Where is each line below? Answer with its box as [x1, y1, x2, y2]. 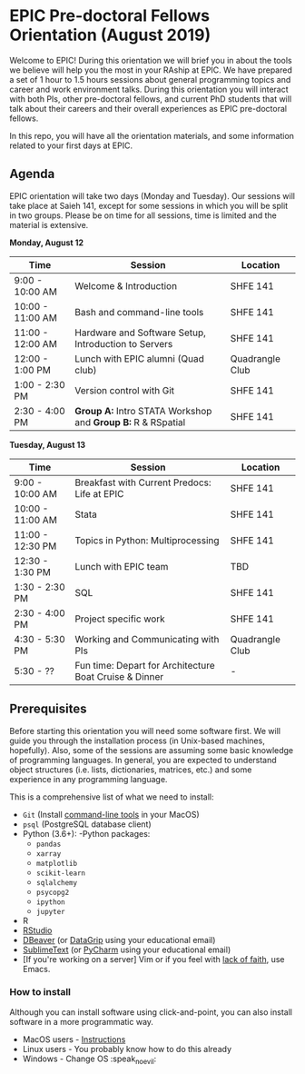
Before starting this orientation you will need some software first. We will [9, 725, 281, 736]
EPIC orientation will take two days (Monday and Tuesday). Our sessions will [9, 190, 295, 201]
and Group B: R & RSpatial [74, 415, 186, 428]
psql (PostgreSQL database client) [22, 819, 152, 830]
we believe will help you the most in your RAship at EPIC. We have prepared [9, 65, 292, 75]
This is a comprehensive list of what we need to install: [9, 791, 215, 802]
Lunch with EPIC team [74, 560, 169, 572]
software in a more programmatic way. [9, 1016, 154, 1027]
